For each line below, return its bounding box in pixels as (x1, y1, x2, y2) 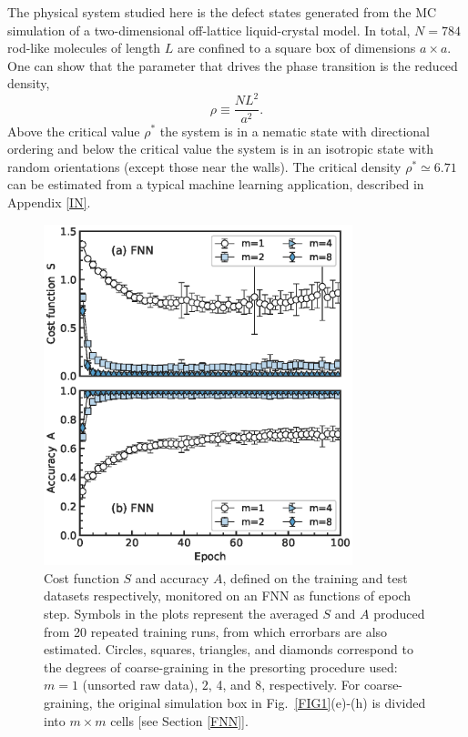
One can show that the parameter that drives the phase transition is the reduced (7, 56, 458, 75)
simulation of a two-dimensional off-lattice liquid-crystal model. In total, (7, 20, 411, 39)
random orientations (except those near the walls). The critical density (7, 156, 402, 176)
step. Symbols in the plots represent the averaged (44, 603, 319, 622)
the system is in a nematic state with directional (159, 121, 430, 140)
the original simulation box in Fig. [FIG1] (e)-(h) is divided (97, 692, 426, 712)
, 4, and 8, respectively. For (208, 675, 361, 694)
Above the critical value (7, 121, 140, 140)
